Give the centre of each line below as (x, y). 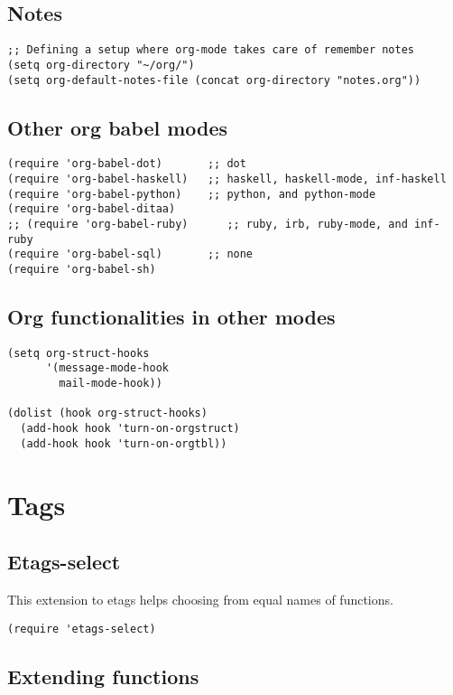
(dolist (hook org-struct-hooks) (107, 413)
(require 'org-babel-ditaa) (92, 209)
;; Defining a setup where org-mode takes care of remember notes (211, 50)
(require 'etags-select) (82, 629)
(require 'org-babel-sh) (82, 269)
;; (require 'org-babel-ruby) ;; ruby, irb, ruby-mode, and (208, 224)
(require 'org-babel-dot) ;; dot (127, 164)
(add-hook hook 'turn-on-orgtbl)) (124, 443)
